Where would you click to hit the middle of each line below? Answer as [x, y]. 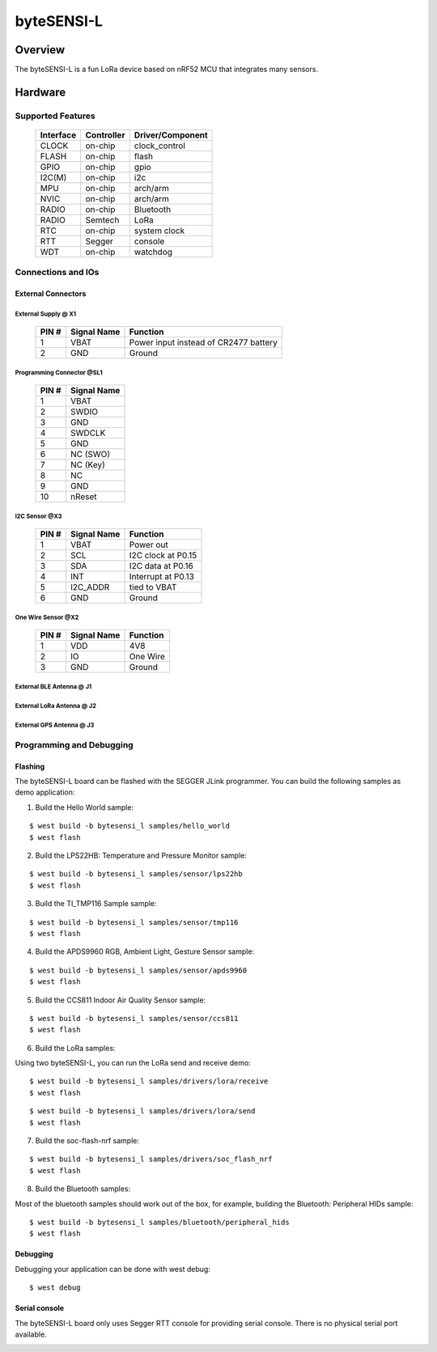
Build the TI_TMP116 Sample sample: [96, 904]
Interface [58, 135]
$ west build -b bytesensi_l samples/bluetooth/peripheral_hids [160, 1222]
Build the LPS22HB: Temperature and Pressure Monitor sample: [141, 855]
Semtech [102, 220]
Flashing [30, 766]
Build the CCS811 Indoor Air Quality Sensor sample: [121, 1000]
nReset [83, 496]
